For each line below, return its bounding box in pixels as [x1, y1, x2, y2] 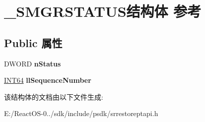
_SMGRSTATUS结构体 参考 [4, 1, 202, 21]
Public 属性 [4, 35, 63, 50]
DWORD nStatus [4, 58, 61, 68]
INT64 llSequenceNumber [4, 75, 91, 85]
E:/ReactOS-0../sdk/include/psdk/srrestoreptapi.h [4, 108, 158, 119]
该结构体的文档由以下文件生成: [4, 91, 103, 102]
